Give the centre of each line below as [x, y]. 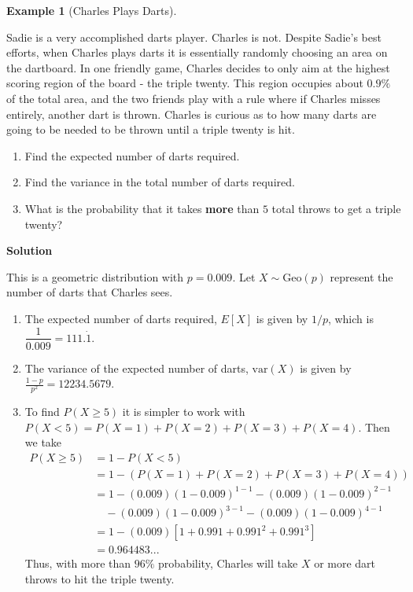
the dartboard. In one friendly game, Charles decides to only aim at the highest [198, 67]
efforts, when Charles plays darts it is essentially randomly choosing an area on [197, 52]
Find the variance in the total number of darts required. [160, 182]
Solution [29, 250]
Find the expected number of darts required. [132, 155]
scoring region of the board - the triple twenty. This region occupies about [185, 83]
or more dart [345, 563]
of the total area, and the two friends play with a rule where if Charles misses [194, 98]
